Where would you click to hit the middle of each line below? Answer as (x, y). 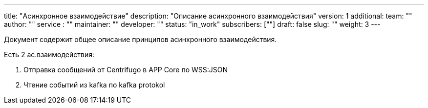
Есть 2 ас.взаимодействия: (49, 54)
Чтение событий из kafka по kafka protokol (94, 85)
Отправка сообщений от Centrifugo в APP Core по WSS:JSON (126, 70)
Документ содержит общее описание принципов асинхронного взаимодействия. (140, 39)
